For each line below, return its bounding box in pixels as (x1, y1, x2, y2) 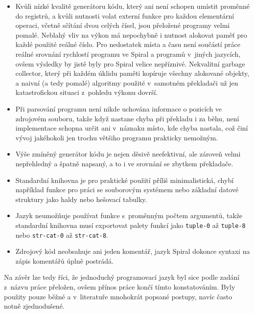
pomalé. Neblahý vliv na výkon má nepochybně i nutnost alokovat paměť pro (15, 29, 247, 40)
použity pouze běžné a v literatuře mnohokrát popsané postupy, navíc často (4, 291, 232, 301)
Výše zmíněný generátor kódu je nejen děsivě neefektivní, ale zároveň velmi (15, 149, 241, 159)
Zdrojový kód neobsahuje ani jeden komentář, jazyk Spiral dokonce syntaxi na (15, 246, 250, 256)
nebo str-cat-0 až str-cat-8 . (15, 229, 108, 240)
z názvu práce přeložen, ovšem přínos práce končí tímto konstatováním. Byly (4, 281, 235, 292)
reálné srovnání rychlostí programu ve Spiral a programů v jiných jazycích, (15, 48, 241, 59)
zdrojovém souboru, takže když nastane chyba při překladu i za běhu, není (15, 113, 239, 123)
